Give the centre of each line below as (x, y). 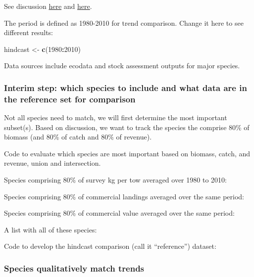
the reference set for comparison (70, 99)
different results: (29, 32)
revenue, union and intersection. (52, 163)
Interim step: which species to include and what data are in (126, 87)
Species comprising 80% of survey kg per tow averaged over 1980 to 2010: (115, 180)
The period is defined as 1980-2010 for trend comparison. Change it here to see (124, 23)
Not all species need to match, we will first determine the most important (116, 117)
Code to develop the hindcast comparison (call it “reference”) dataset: (110, 246)
